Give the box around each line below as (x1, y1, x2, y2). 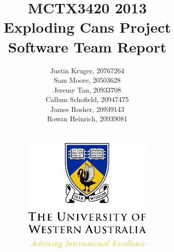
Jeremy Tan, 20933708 (53, 84, 121, 95)
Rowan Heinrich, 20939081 (47, 113, 127, 124)
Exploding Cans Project (3, 17, 171, 37)
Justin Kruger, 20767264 (50, 65, 124, 75)
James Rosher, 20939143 (50, 103, 124, 114)
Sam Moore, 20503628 (54, 75, 121, 85)
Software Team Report (8, 36, 167, 56)
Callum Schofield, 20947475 (46, 94, 129, 104)
